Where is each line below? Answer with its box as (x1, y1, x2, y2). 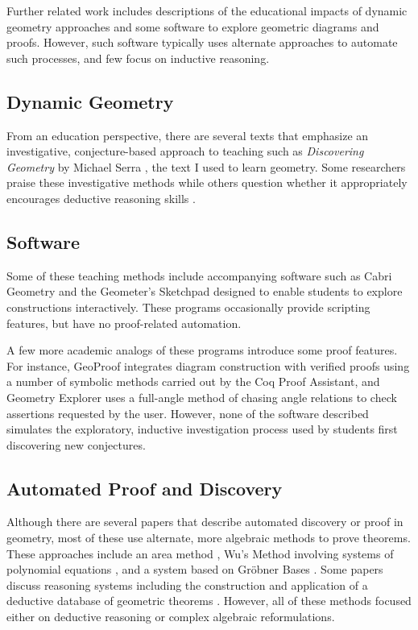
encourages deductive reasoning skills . (6, 189, 196, 206)
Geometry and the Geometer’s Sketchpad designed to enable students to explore (6, 283, 403, 300)
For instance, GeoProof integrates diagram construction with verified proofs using (6, 357, 410, 374)
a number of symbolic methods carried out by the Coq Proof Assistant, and (6, 373, 380, 390)
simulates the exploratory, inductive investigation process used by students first (6, 421, 398, 437)
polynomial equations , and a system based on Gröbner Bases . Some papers (6, 561, 383, 578)
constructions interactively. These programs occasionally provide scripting (6, 298, 370, 315)
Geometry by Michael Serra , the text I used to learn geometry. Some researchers (6, 158, 406, 175)
